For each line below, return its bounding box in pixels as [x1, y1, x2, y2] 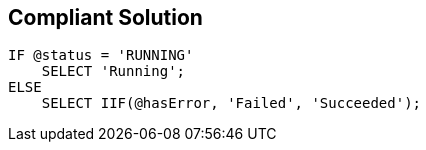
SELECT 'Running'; [41, 63, 186, 80]
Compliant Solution [8, 5, 203, 30]
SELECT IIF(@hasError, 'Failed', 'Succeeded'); [41, 95, 422, 112]
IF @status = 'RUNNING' [8, 47, 194, 64]
